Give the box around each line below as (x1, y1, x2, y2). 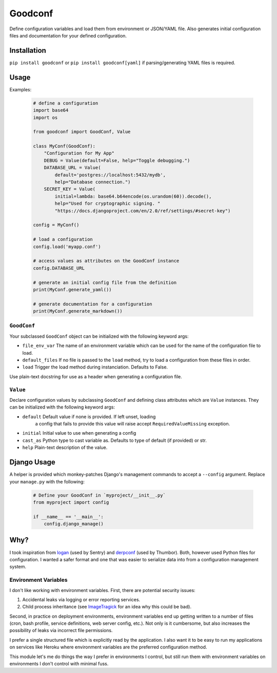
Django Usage (9, 458, 56, 466)
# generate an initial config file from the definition (33, 279, 177, 285)
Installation (9, 46, 46, 55)
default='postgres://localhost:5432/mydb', (54, 172, 166, 178)
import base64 (33, 108, 69, 113)
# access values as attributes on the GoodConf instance (33, 258, 180, 264)
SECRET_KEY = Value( (44, 186, 96, 192)
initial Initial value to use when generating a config (22, 430, 136, 436)
